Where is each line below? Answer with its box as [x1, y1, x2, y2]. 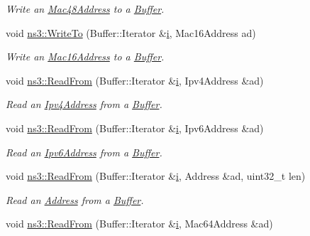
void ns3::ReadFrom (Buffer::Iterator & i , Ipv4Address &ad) [6, 73, 264, 87]
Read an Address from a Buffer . [6, 192, 144, 207]
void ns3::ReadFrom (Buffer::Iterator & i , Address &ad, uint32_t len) [6, 168, 306, 183]
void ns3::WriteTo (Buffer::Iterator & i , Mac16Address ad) [6, 25, 256, 40]
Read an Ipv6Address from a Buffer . [6, 144, 162, 159]
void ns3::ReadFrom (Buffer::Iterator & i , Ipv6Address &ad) [6, 120, 264, 135]
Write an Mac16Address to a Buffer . [6, 49, 165, 64]
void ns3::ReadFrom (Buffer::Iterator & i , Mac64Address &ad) [6, 216, 273, 231]
